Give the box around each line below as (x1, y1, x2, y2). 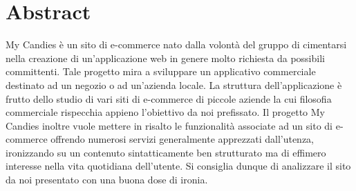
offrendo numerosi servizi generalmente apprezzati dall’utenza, (50, 132, 315, 146)
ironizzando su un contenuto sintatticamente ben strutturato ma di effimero (6, 145, 326, 159)
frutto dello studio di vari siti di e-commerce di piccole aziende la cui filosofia (6, 91, 332, 105)
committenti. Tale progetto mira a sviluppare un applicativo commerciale (6, 64, 316, 79)
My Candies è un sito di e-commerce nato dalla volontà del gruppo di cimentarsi (6, 37, 347, 52)
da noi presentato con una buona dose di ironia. (6, 172, 208, 187)
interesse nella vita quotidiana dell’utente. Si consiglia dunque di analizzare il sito (6, 159, 351, 173)
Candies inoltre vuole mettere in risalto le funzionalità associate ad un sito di (6, 118, 333, 132)
